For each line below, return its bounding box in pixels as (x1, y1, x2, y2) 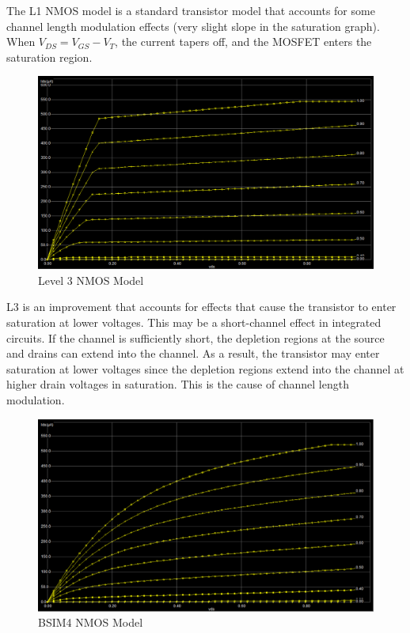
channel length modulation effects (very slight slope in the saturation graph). (6, 17, 380, 34)
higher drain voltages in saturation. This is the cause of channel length (6, 376, 349, 392)
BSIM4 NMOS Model (38, 614, 143, 631)
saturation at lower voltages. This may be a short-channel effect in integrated (6, 314, 382, 331)
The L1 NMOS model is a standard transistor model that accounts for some (6, 2, 375, 18)
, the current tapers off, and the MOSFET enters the (115, 33, 372, 50)
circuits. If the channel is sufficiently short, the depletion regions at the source (6, 329, 385, 346)
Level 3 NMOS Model (38, 271, 144, 288)
